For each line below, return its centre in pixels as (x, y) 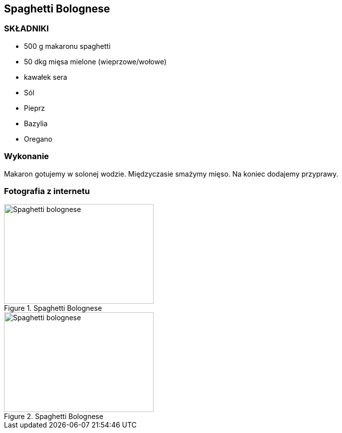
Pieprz (35, 108)
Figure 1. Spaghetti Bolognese (53, 308)
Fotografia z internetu (47, 191)
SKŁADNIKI (26, 29)
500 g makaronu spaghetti (67, 46)
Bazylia (36, 123)
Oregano (38, 139)
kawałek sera (46, 77)
